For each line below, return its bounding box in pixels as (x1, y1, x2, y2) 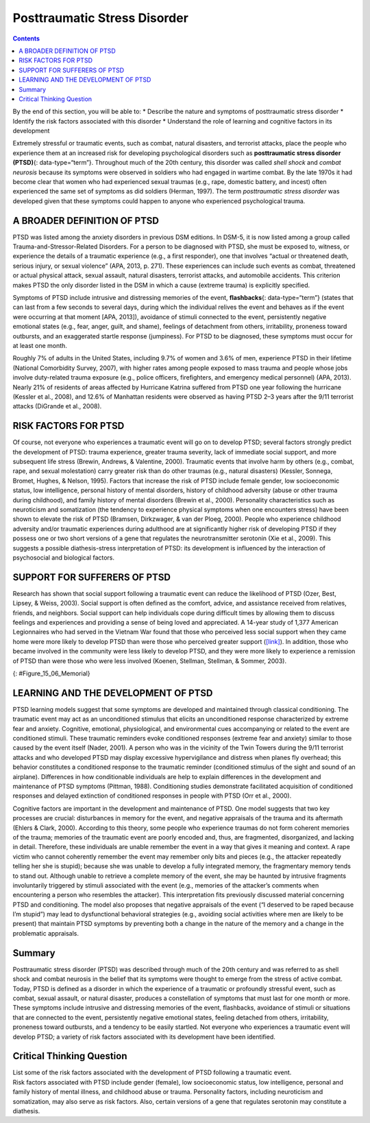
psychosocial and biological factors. (12, 553, 115, 561)
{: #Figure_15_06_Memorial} (12, 669, 90, 678)
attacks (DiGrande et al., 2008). (12, 402, 102, 410)
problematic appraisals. (12, 929, 79, 937)
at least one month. (12, 342, 68, 349)
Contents (12, 34, 40, 43)
